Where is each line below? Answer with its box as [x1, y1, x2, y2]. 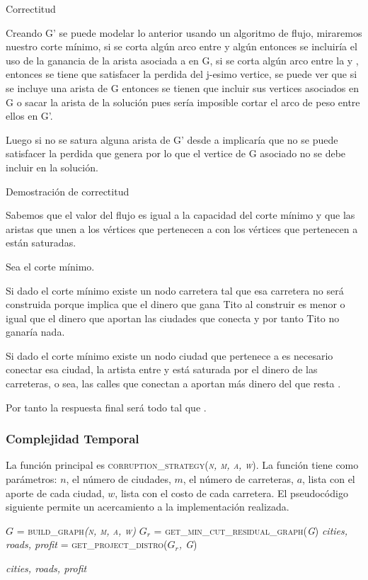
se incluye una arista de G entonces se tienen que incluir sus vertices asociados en [6, 80, 359, 95]
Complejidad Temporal [6, 430, 139, 448]
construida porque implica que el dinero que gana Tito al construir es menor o [6, 297, 345, 312]
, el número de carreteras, [183, 472, 294, 487]
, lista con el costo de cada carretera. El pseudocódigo [115, 485, 348, 500]
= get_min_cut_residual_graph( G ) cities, [154, 523, 348, 538]
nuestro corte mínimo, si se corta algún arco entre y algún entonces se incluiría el [6, 39, 357, 54]
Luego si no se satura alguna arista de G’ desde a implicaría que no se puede [6, 132, 338, 147]
